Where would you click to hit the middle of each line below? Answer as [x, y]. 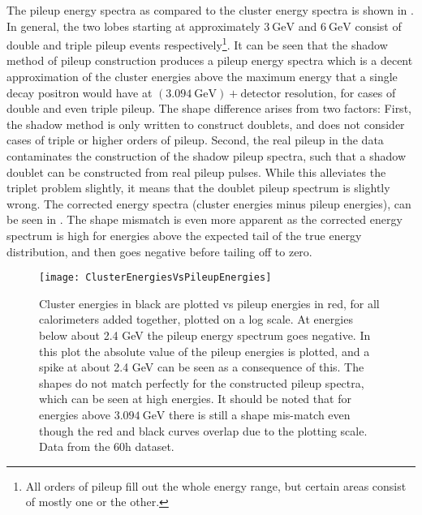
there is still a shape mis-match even [260, 414]
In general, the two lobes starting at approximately [133, 26]
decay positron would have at [80, 92]
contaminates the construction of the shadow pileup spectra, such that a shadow [207, 156]
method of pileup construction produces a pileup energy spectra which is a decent [210, 60]
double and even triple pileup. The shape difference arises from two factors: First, [209, 108]
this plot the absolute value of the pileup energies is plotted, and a [205, 351]
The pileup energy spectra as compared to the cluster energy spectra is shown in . [210, 10]
